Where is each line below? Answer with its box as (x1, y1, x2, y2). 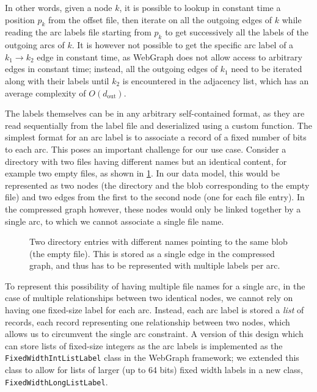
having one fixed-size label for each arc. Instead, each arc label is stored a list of (5, 303, 304, 316)
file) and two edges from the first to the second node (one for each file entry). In (5, 191, 305, 203)
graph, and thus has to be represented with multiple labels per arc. (29, 259, 280, 272)
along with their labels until (5, 74, 109, 87)
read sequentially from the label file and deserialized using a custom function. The (5, 118, 312, 131)
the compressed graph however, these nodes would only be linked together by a (5, 202, 301, 215)
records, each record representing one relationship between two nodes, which (5, 315, 290, 328)
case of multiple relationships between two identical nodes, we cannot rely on (5, 291, 293, 304)
